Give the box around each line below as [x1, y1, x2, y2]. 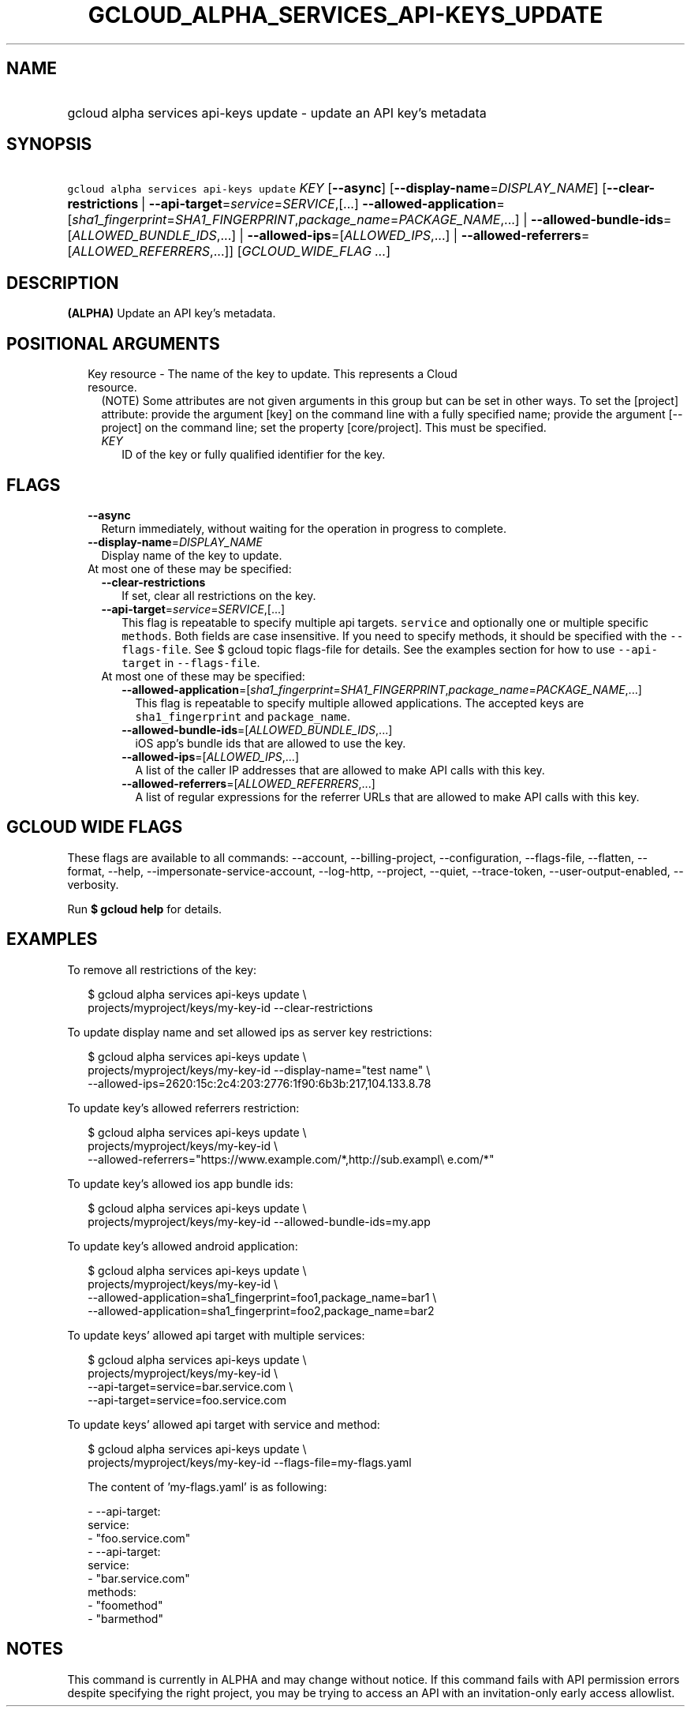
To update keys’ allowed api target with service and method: [67, 1417, 380, 1431]
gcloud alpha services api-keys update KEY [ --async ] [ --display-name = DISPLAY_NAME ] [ [67, 180, 607, 197]
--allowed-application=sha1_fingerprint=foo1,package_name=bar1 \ [88, 1290, 437, 1304]
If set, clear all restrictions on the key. [121, 588, 316, 602]
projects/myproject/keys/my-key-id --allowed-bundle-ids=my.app [88, 1214, 431, 1228]
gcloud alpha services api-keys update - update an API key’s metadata [67, 104, 487, 121]
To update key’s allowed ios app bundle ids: [67, 1176, 293, 1190]
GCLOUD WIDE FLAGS [6, 817, 183, 838]
